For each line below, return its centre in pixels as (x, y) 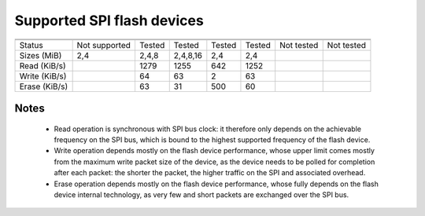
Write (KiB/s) (43, 76)
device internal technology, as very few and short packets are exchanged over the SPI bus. (201, 194)
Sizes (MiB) (41, 55)
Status (31, 45)
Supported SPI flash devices (109, 20)
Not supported (104, 45)
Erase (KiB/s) (44, 86)
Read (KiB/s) (42, 65)
